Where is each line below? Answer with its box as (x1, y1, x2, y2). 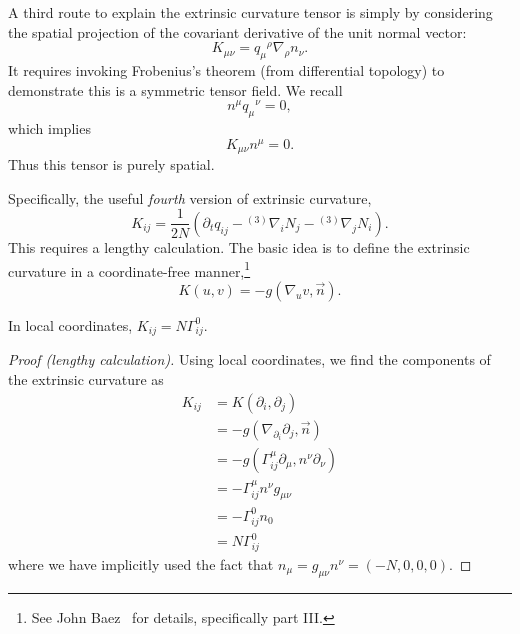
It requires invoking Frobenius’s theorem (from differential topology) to (8, 60, 445, 81)
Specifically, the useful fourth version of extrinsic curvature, (8, 187, 372, 208)
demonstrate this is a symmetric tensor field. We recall (8, 79, 343, 100)
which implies (8, 118, 91, 139)
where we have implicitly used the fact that (8, 553, 274, 574)
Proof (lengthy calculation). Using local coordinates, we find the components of (8, 349, 491, 370)
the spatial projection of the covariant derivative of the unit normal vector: (8, 21, 467, 42)
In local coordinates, (8, 314, 133, 335)
